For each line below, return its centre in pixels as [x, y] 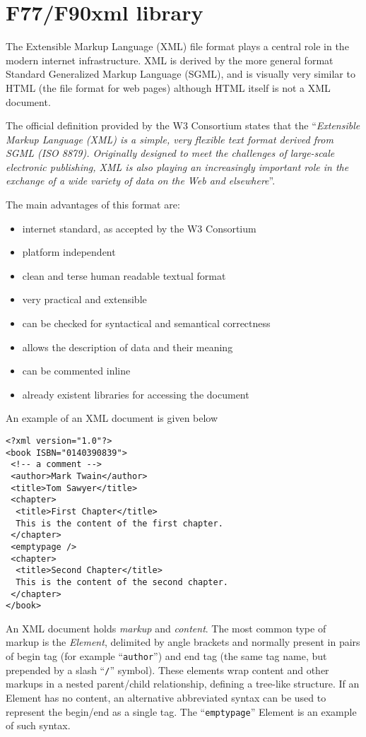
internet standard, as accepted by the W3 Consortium [139, 228]
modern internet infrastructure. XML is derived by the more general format [170, 60]
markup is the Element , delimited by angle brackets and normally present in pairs [183, 642]
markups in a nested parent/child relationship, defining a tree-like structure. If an [183, 684]
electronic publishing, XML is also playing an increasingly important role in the [177, 166]
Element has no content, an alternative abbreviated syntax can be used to [166, 697]
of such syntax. [38, 725]
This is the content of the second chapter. [122, 582]
